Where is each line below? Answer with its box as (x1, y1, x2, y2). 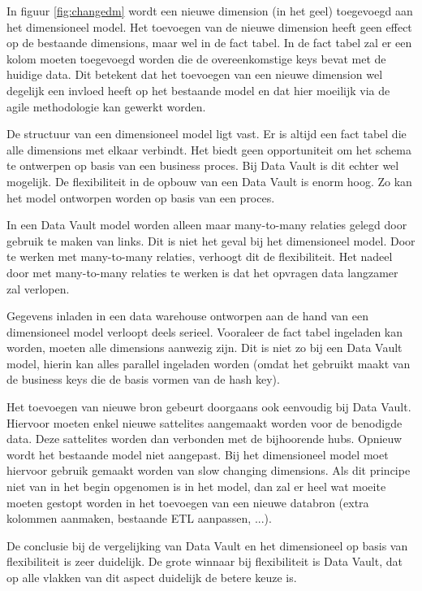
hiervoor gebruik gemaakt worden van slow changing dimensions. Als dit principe (6, 462, 411, 479)
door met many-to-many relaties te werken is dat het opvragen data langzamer (6, 263, 398, 280)
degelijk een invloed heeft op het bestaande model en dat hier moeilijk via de (6, 81, 390, 98)
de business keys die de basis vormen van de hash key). (6, 371, 280, 388)
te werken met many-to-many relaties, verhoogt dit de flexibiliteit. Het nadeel (6, 248, 393, 265)
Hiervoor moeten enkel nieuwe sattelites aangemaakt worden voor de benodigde (6, 414, 403, 431)
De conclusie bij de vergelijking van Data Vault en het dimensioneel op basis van (6, 537, 408, 554)
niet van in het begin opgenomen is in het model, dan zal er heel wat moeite (6, 478, 386, 495)
